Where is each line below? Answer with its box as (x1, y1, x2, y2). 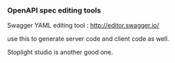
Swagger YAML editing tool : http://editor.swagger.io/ (7, 21, 160, 30)
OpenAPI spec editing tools (7, 6, 101, 15)
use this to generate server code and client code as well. (7, 35, 169, 43)
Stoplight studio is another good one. (7, 48, 113, 57)
